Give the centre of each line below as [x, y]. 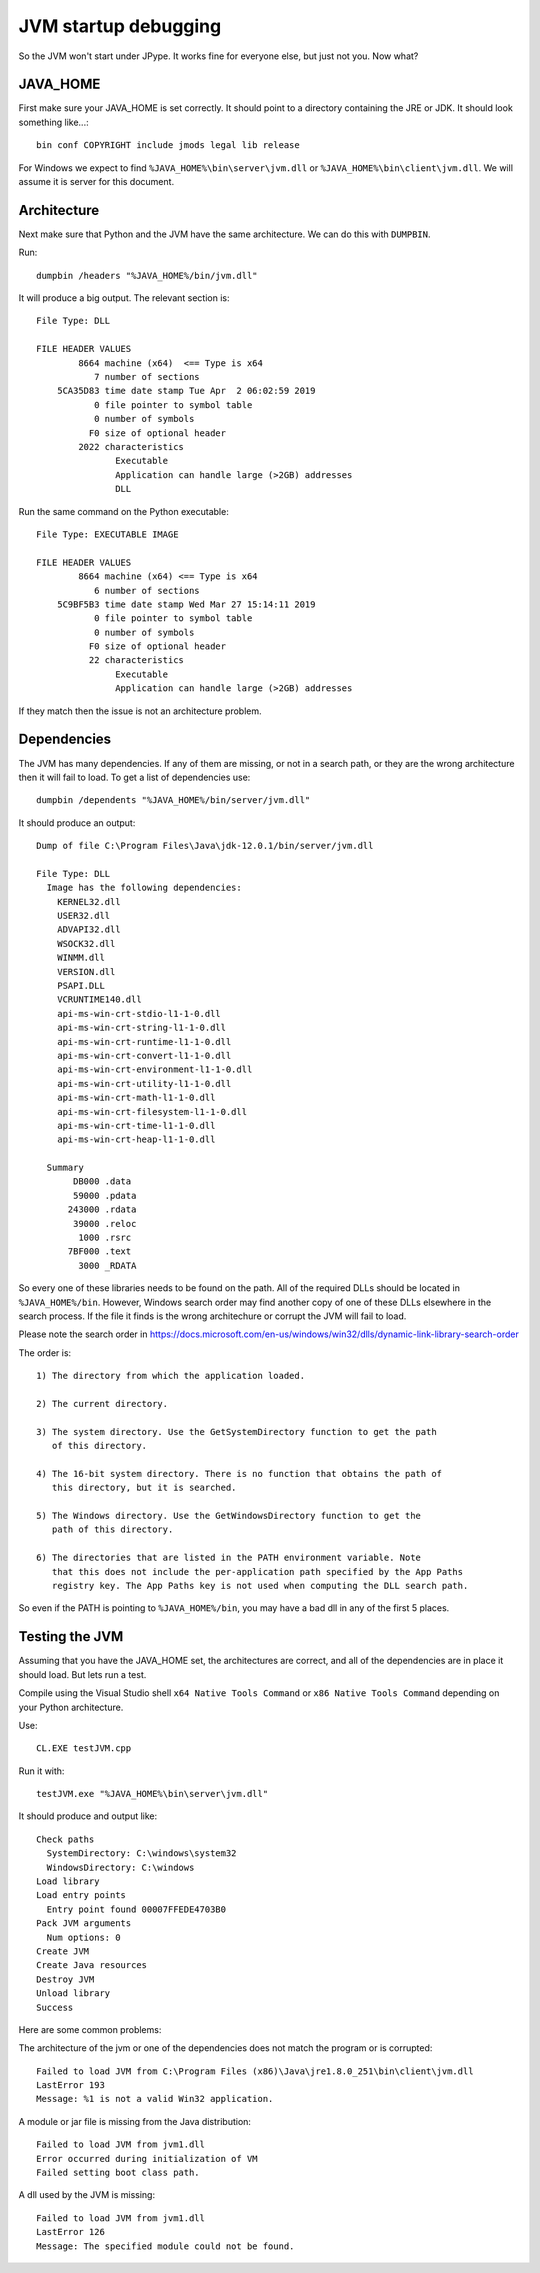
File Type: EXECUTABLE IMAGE [107, 534]
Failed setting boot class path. [118, 2173]
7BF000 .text [99, 1251]
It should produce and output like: [88, 1816]
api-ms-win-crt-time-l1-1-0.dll [136, 1125]
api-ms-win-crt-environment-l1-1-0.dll [154, 1069]
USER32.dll [83, 916]
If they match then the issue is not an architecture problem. [140, 711]
